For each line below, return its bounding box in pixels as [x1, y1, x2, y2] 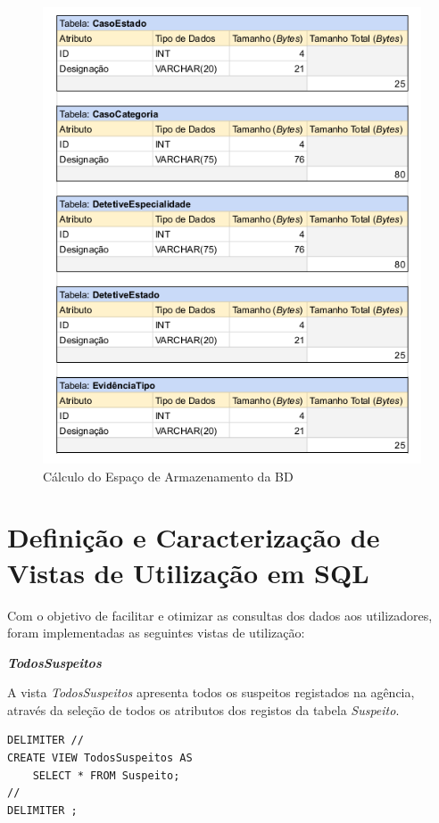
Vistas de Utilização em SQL [7, 554, 369, 590]
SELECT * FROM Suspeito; [32, 769, 180, 782]
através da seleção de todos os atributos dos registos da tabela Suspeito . [7, 700, 400, 719]
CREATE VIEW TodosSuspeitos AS [7, 752, 193, 765]
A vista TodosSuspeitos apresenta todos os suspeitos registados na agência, [7, 683, 415, 702]
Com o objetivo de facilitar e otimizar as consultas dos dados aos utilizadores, [7, 605, 433, 624]
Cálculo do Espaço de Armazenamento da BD [43, 466, 294, 485]
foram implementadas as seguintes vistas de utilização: [7, 623, 305, 642]
